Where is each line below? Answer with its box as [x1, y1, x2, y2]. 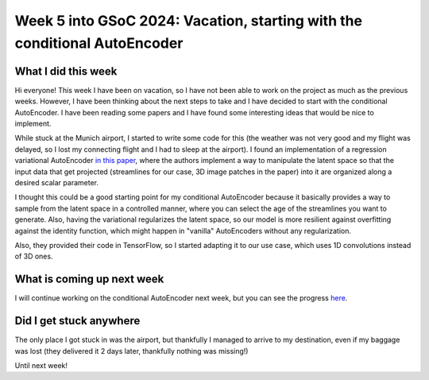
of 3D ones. [14, 251, 53, 262]
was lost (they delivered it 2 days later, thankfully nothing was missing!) [14, 346, 249, 355]
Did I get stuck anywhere [14, 314, 141, 328]
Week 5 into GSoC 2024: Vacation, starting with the [14, 12, 363, 29]
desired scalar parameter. [14, 177, 99, 187]
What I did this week [14, 64, 118, 78]
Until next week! [14, 360, 68, 370]
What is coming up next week [14, 273, 164, 286]
